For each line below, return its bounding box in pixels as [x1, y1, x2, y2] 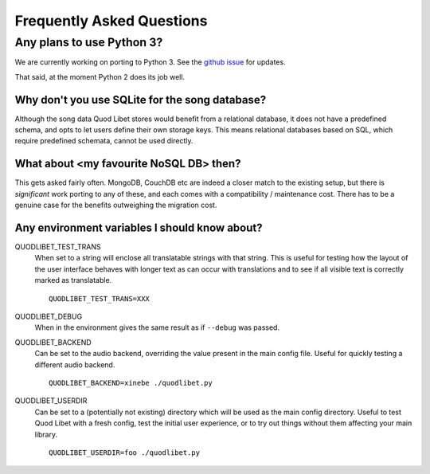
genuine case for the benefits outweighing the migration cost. [14, 200, 217, 210]
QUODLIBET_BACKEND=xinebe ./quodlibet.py [49, 378, 213, 387]
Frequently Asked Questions [14, 12, 208, 29]
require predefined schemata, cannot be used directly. [14, 136, 193, 146]
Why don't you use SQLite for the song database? [14, 92, 267, 107]
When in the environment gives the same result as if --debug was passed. [34, 323, 280, 332]
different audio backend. [34, 359, 115, 370]
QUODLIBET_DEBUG [14, 311, 83, 322]
